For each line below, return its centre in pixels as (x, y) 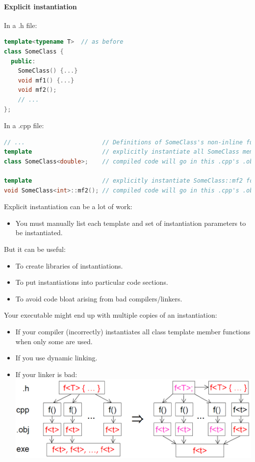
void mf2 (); (37, 90)
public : (23, 61)
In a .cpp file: (24, 125)
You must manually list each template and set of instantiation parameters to (131, 223)
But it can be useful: (35, 249)
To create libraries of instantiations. (69, 265)
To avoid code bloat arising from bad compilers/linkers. (99, 298)
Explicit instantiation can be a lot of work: (68, 206)
